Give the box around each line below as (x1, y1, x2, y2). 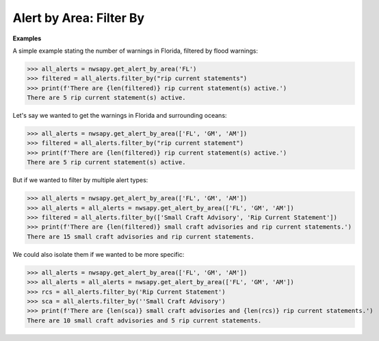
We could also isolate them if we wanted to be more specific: (12, 250, 185, 258)
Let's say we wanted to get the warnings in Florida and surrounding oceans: (12, 112, 227, 120)
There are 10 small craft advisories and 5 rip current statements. (27, 316, 262, 325)
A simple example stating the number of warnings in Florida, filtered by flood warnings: (12, 47, 258, 55)
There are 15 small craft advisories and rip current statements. (27, 233, 254, 240)
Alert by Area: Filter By (12, 10, 145, 25)
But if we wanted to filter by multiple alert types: (12, 176, 148, 184)
